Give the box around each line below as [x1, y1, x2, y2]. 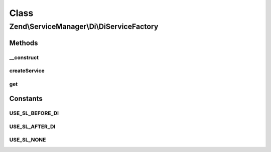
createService [9, 67, 45, 74]
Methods [9, 38, 38, 47]
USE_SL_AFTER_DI [9, 123, 56, 130]
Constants [9, 94, 43, 103]
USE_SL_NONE [9, 136, 46, 143]
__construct [9, 54, 39, 61]
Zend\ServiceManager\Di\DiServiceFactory [9, 22, 159, 31]
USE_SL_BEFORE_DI [9, 110, 59, 117]
